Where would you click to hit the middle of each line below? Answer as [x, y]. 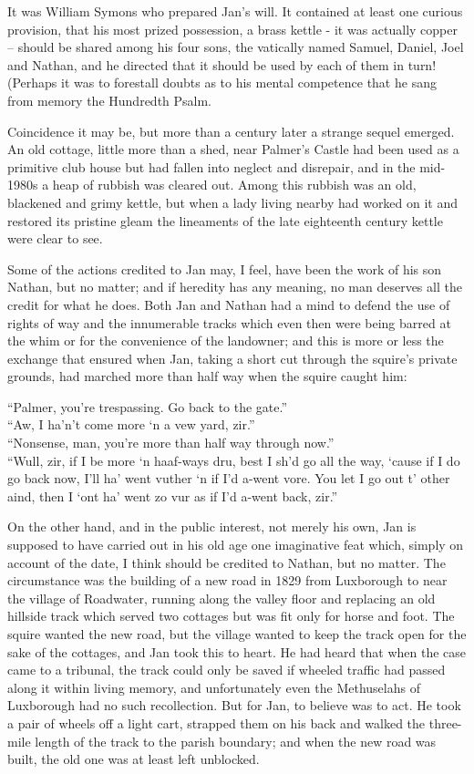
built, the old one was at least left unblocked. [134, 759]
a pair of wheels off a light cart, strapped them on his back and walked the [216, 722]
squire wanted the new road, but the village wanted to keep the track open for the [237, 634]
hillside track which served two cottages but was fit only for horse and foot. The [231, 616]
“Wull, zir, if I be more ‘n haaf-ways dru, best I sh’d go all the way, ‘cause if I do [234, 460]
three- [445, 722]
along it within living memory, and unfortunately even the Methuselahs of [214, 687]
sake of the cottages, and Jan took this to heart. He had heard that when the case [237, 651]
